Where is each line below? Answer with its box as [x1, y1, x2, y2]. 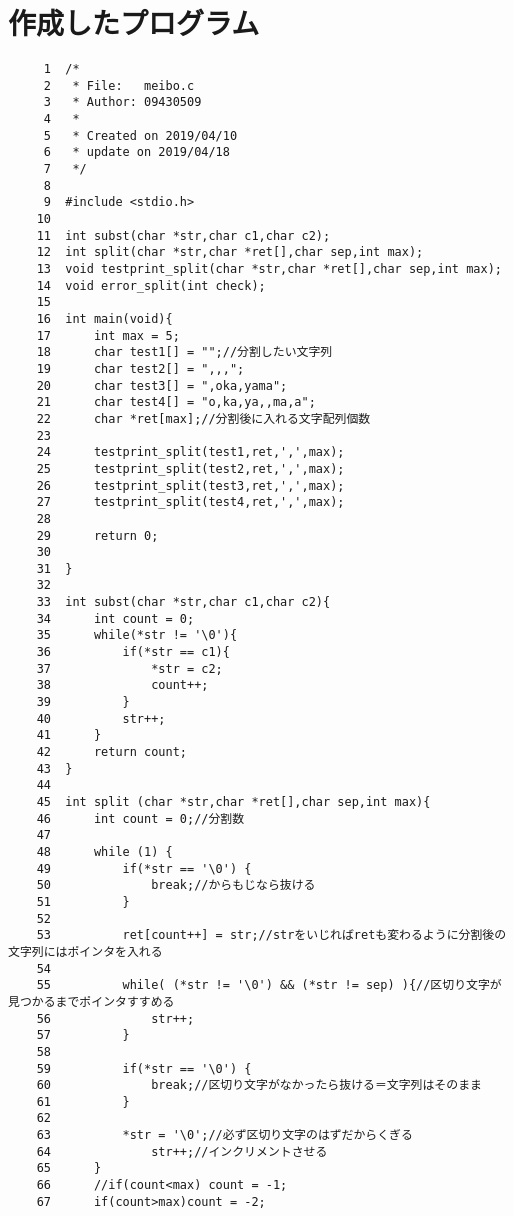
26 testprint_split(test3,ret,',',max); [36, 478, 345, 493]
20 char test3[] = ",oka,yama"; [36, 378, 288, 393]
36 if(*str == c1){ [36, 645, 230, 660]
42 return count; [36, 745, 187, 760]
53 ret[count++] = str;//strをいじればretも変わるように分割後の [36, 928, 507, 943]
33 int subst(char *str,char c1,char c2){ [36, 595, 331, 610]
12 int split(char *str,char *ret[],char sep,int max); [36, 245, 424, 260]
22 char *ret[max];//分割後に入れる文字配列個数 [36, 411, 371, 426]
